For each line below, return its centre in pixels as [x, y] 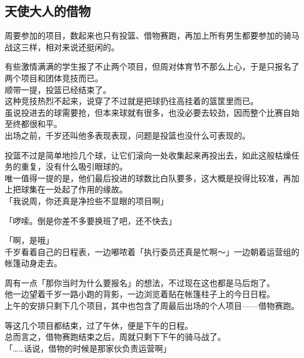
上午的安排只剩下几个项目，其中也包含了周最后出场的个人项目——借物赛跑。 [152, 306]
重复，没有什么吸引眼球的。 [74, 166]
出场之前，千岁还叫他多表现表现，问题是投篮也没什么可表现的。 [127, 135]
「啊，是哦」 [29, 240]
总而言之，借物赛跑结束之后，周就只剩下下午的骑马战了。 [115, 337]
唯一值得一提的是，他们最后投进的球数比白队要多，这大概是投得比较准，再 [148, 178]
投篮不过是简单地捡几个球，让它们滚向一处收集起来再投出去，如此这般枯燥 [148, 155]
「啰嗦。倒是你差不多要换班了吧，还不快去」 [91, 220]
